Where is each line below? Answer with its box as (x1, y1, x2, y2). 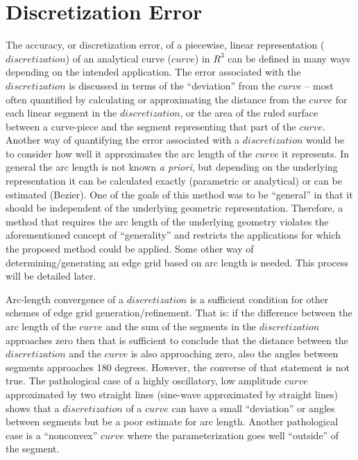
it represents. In (282, 146, 350, 160)
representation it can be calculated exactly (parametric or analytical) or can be (6, 173, 342, 188)
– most (305, 78, 334, 92)
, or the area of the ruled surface (180, 105, 318, 120)
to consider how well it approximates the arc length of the (6, 146, 253, 160)
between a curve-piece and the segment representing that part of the (6, 119, 296, 133)
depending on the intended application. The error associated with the (6, 65, 301, 79)
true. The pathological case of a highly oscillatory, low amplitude (6, 373, 282, 388)
